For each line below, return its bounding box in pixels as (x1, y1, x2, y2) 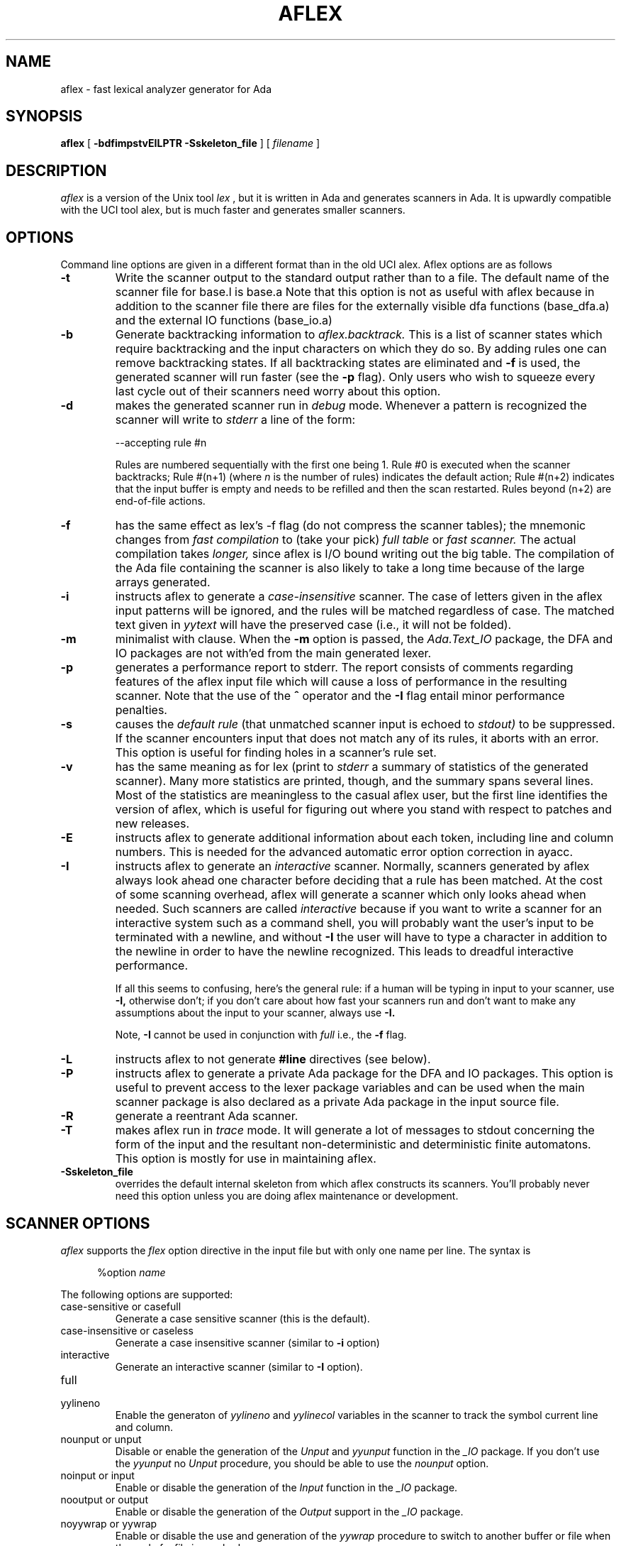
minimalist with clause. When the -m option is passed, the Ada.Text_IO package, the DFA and (115, 632, 613, 647)
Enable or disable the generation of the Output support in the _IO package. (115, 1505, 464, 1518)
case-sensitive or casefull (60, 1300, 181, 1312)
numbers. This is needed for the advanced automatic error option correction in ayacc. (115, 845, 574, 860)
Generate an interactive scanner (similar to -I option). (115, 1360, 363, 1373)
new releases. (115, 816, 190, 831)
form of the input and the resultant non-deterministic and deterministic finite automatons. (115, 1137, 591, 1152)
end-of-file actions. (115, 495, 206, 508)
